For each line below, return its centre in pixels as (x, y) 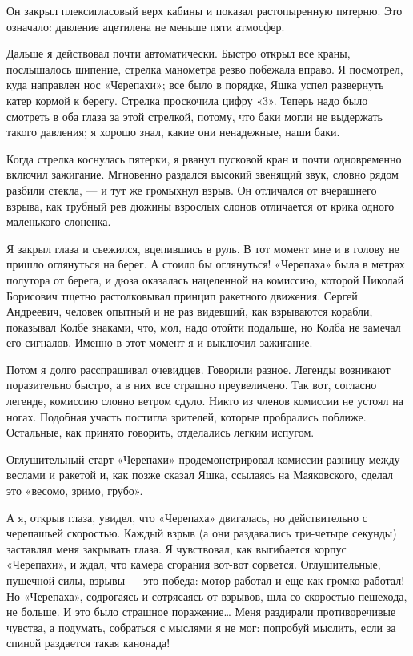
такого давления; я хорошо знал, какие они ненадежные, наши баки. (173, 132)
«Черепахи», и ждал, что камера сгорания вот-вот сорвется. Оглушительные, (194, 564)
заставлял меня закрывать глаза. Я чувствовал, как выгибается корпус (176, 548)
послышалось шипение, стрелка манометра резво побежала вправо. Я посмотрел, (205, 68)
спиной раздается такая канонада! (88, 643)
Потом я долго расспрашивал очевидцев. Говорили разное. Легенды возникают (198, 369)
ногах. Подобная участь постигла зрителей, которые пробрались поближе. (186, 416)
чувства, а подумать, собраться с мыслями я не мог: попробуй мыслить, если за (201, 627)
